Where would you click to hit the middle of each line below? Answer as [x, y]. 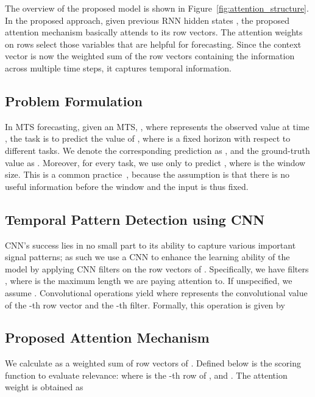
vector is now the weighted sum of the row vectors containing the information [150, 56]
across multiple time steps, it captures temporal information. [118, 67]
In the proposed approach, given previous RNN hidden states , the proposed [147, 20]
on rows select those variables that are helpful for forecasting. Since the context [153, 44]
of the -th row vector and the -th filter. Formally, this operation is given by [145, 304]
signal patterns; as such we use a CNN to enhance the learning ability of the [147, 257]
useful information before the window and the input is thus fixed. [127, 186]
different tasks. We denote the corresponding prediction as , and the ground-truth [157, 150]
